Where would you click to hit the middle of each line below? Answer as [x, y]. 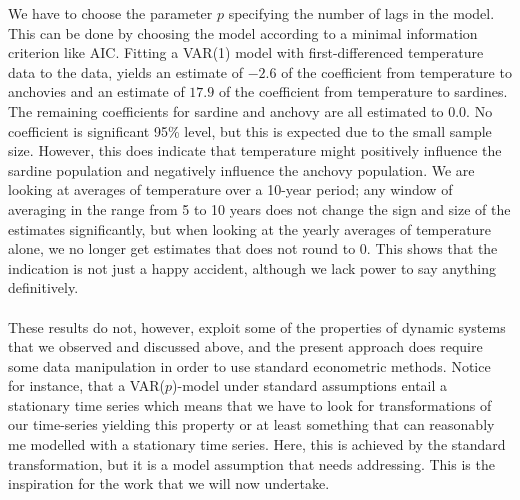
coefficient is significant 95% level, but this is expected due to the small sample [250, 130]
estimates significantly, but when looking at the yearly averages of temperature [250, 228]
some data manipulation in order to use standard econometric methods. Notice [249, 365]
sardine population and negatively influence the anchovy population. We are [241, 169]
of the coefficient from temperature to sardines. [363, 91]
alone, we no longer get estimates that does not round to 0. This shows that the [253, 248]
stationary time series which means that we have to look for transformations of [250, 404]
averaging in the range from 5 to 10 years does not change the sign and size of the [259, 208]
